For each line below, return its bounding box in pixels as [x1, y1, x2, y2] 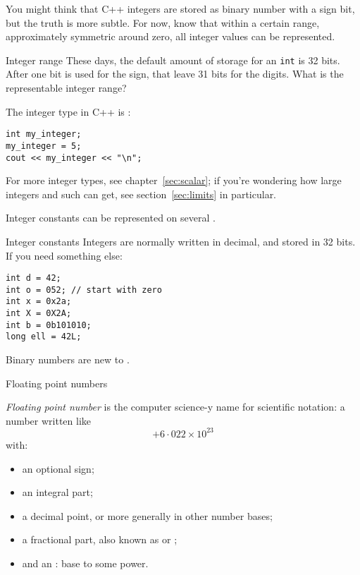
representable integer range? [6, 80, 127, 95]
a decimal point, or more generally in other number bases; [22, 508, 273, 523]
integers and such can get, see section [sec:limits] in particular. [6, 186, 277, 201]
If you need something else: [6, 248, 123, 262]
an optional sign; [22, 461, 94, 476]
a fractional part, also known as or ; [22, 532, 178, 547]
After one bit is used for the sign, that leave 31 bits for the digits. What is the [6, 66, 344, 81]
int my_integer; [6, 129, 82, 140]
